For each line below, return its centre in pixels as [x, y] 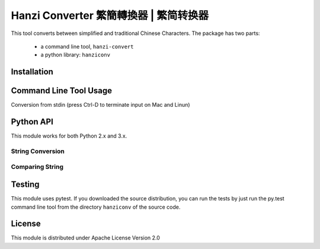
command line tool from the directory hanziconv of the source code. [96, 207]
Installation [32, 72]
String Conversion [38, 151]
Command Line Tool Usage [62, 91]
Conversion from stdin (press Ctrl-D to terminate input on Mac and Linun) [100, 105]
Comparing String [37, 167]
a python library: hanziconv [76, 55]
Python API [32, 122]
